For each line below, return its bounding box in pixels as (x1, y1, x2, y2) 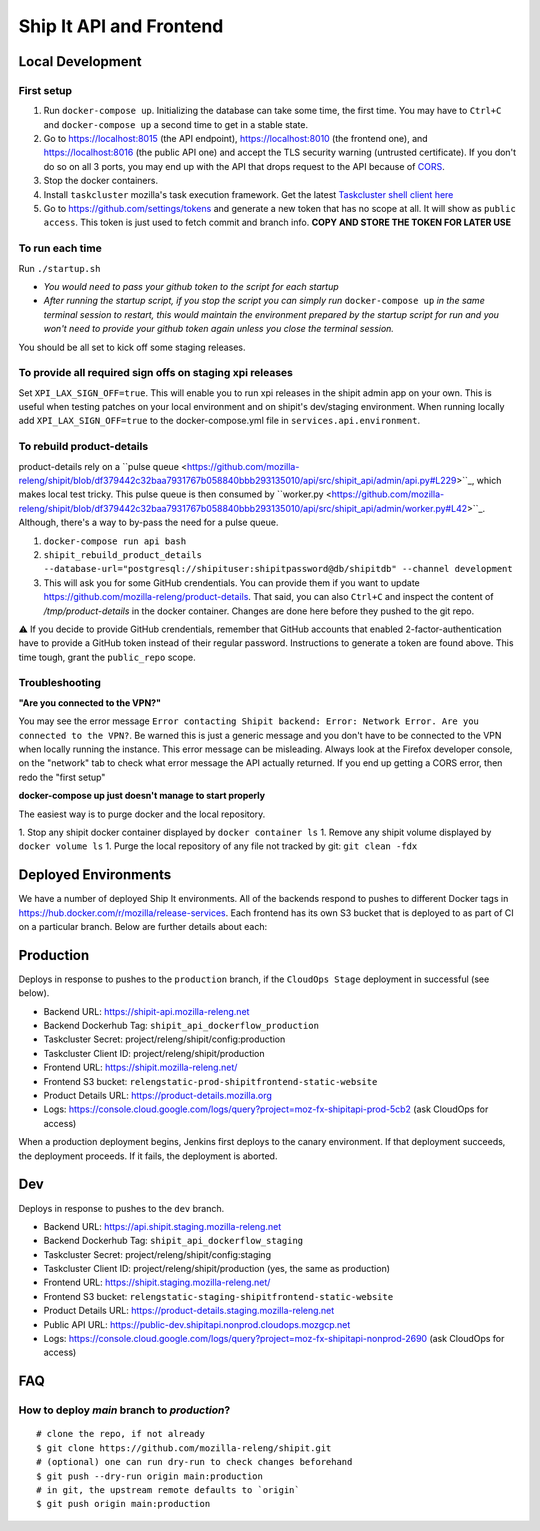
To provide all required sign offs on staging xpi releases (18, 366, 294, 380)
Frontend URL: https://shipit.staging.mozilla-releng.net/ (43, 1276, 271, 1289)
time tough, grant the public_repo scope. (18, 651, 196, 663)
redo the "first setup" (18, 771, 106, 783)
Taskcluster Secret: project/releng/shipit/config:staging (43, 1248, 272, 1260)
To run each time (18, 241, 102, 255)
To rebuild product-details (18, 440, 149, 454)
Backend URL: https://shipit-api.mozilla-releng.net (43, 1005, 250, 1017)
